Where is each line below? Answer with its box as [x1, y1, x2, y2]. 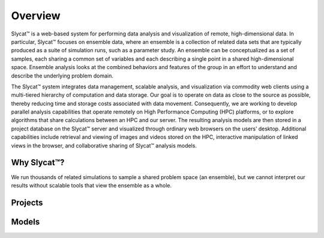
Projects [11, 197, 43, 207]
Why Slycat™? [11, 157, 65, 168]
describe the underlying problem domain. [11, 72, 113, 79]
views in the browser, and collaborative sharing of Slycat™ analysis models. [11, 142, 197, 149]
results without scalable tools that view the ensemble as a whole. [11, 182, 172, 189]
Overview [11, 9, 61, 22]
